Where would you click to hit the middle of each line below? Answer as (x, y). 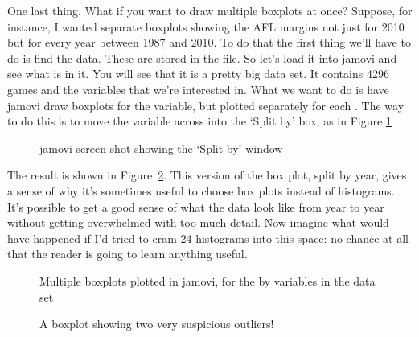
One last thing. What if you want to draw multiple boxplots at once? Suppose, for (210, 10)
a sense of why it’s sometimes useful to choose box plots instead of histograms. (201, 190)
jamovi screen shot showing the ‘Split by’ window (161, 148)
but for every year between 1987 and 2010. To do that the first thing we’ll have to (209, 42)
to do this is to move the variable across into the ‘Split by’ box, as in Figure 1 (199, 121)
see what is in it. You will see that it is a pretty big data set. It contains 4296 (198, 74)
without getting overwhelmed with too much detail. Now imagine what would (198, 222)
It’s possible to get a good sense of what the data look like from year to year (196, 206)
